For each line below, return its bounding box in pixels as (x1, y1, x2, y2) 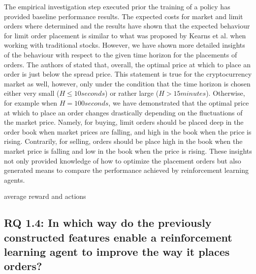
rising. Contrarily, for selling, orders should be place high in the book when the (4, 136, 243, 146)
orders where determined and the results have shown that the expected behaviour (4, 21, 250, 31)
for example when (4, 97, 58, 108)
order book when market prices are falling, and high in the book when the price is (4, 126, 252, 137)
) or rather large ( (105, 88, 159, 98)
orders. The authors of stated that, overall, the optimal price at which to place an (4, 59, 251, 69)
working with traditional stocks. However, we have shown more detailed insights (4, 40, 245, 50)
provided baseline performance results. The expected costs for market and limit (4, 11, 243, 21)
